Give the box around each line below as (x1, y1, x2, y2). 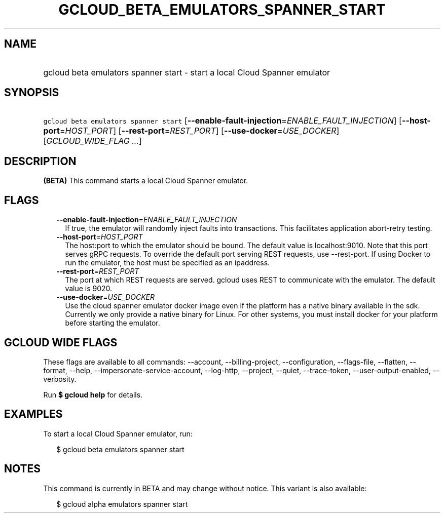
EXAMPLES (4, 408, 63, 421)
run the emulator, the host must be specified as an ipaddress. (65, 258, 270, 267)
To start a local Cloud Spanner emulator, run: (43, 429, 193, 438)
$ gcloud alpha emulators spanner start (56, 499, 188, 508)
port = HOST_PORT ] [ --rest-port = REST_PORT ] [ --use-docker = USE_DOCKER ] (43, 126, 340, 136)
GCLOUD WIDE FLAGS (4, 336, 118, 349)
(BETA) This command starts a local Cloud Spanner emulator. (43, 176, 248, 185)
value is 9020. (65, 284, 113, 293)
